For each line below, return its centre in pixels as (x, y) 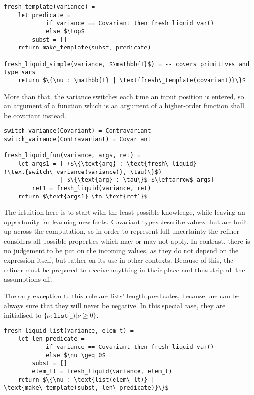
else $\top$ (65, 31)
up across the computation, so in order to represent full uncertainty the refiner (122, 231)
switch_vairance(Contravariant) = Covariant (78, 139)
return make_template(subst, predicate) (84, 48)
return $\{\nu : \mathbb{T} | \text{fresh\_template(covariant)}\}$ (132, 80)
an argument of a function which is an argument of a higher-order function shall (124, 106)
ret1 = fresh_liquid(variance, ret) (92, 188)
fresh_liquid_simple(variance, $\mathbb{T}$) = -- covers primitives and (127, 64)
